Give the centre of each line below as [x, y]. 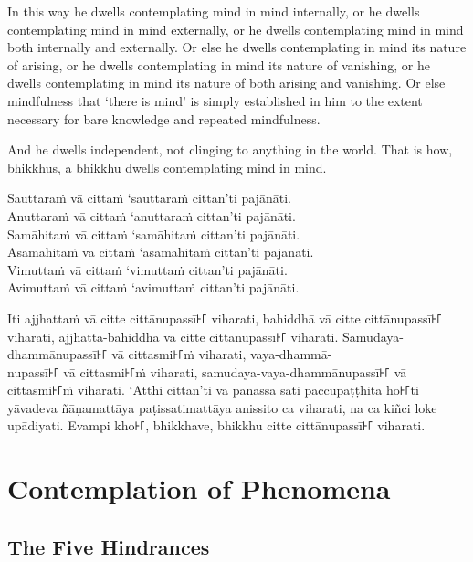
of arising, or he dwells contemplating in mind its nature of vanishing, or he [219, 64]
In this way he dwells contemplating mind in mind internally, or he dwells [214, 11]
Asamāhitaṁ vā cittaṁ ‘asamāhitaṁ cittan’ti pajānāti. [161, 252]
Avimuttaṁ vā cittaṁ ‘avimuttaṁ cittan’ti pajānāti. [153, 287]
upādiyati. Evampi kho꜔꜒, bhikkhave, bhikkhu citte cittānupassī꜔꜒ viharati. [216, 425]
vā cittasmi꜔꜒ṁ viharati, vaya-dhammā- [222, 354]
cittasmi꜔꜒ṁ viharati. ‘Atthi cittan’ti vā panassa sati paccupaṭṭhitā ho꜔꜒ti [213, 390]
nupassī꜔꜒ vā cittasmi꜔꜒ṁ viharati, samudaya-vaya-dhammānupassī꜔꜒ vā [207, 371]
